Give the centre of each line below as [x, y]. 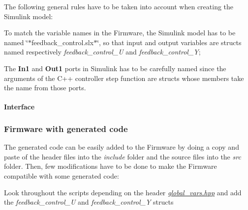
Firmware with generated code [66, 128]
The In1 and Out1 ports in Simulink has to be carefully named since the [115, 68]
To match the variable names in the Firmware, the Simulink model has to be [120, 33]
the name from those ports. [45, 88]
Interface [19, 107]
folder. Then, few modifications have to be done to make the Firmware [110, 166]
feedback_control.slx [63, 42]
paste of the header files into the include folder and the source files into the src [123, 156]
